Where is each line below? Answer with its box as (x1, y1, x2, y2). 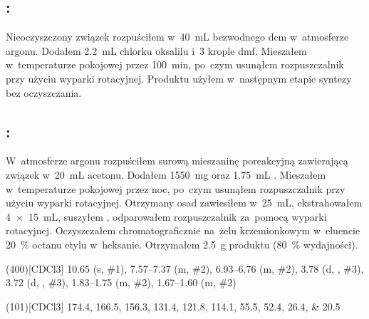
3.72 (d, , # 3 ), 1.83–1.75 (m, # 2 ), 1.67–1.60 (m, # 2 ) (6, 275, 237, 290)
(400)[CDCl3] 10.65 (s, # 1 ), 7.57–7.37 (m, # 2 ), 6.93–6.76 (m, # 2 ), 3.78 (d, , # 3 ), (6, 261, 364, 276)
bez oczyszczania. (6, 85, 82, 100)
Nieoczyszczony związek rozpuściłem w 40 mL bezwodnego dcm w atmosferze (6, 29, 349, 44)
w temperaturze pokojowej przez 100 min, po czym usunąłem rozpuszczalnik (6, 57, 344, 72)
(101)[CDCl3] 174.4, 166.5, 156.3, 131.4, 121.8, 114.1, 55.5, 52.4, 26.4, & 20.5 (6, 298, 341, 313)
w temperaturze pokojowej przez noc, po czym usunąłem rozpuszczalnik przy (6, 181, 345, 196)
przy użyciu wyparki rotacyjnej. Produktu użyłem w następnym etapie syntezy (6, 70, 352, 85)
